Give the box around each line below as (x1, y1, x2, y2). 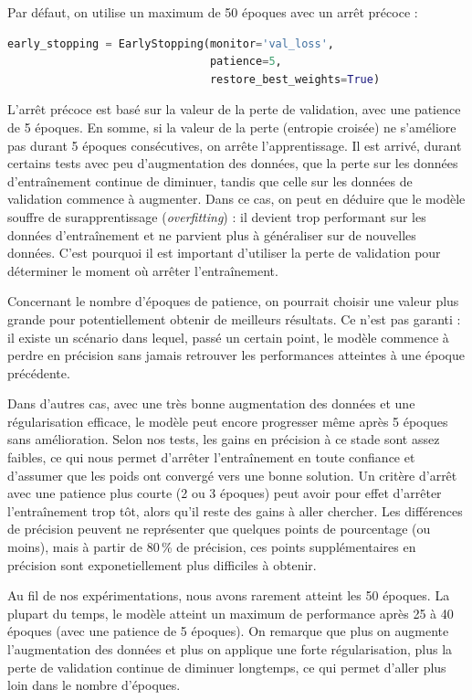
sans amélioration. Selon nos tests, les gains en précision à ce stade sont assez (7, 430, 440, 449)
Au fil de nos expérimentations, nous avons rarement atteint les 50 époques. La (7, 586, 450, 605)
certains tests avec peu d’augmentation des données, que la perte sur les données (7, 154, 458, 173)
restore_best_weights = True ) (209, 72, 381, 86)
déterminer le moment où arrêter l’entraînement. (7, 260, 278, 280)
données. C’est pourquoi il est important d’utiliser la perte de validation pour (7, 243, 441, 262)
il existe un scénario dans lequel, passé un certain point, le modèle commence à (7, 327, 449, 346)
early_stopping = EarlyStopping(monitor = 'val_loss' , (7, 37, 334, 50)
